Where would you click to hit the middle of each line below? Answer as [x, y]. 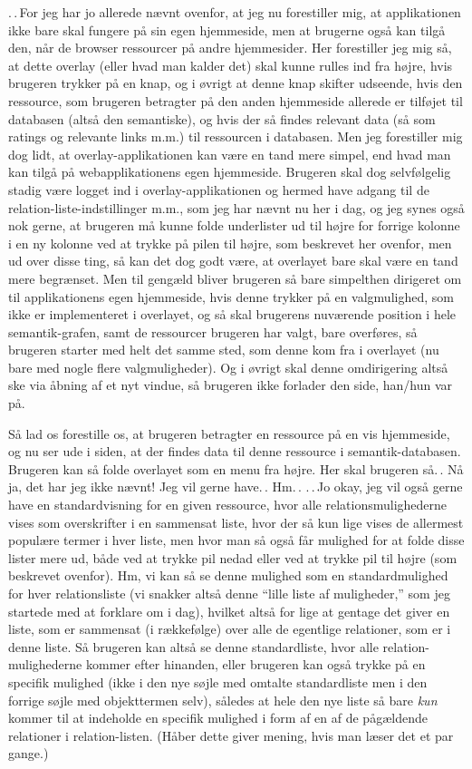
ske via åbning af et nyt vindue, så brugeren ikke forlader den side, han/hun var [231, 385]
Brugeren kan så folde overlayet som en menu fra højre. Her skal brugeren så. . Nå [236, 468]
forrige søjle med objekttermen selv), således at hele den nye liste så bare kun [223, 700]
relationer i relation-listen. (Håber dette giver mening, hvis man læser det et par [231, 735]
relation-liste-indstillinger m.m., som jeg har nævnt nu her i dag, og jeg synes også [236, 207]
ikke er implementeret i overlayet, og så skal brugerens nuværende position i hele [232, 314]
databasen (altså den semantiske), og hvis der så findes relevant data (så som [222, 118]
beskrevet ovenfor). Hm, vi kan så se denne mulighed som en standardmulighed [228, 575]
